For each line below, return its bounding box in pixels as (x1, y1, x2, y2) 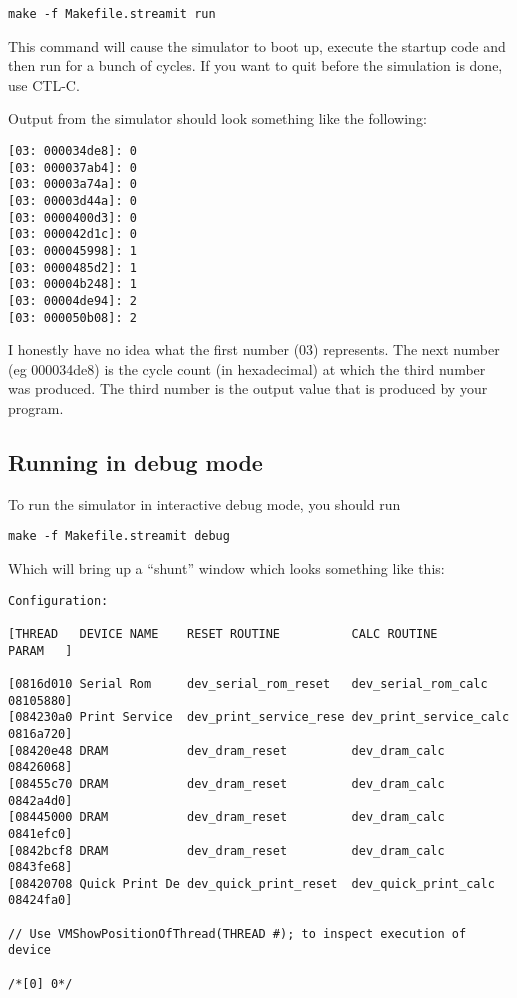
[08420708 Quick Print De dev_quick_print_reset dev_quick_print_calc (8, 876, 495, 891)
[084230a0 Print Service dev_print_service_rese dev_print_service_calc (8, 710, 510, 725)
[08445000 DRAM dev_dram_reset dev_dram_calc (8, 810, 445, 825)
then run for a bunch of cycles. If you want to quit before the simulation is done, (8, 55, 503, 76)
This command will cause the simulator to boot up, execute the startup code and (8, 35, 506, 56)
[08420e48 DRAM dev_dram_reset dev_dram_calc (8, 743, 445, 758)
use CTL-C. (8, 74, 80, 95)
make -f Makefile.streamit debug (8, 529, 230, 544)
